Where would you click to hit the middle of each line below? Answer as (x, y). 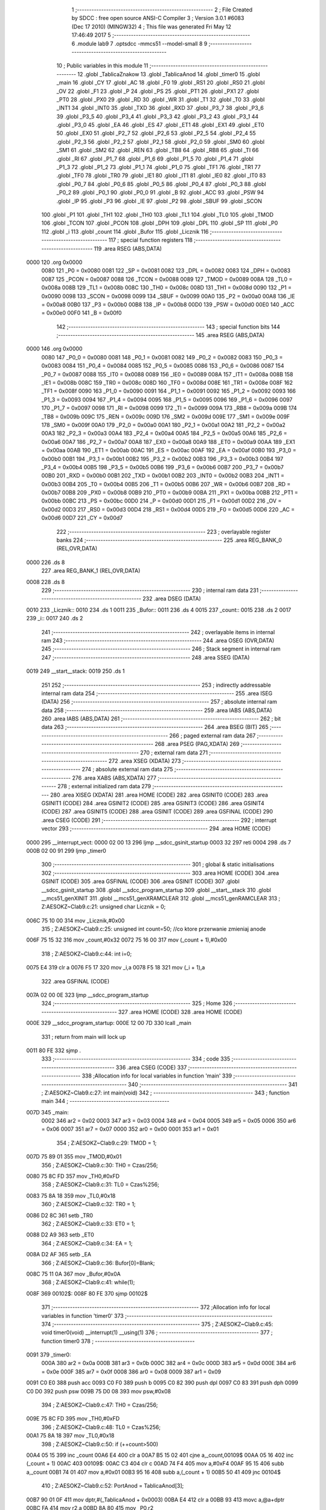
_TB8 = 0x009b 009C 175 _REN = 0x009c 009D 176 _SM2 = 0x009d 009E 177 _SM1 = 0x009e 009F (166, 416)
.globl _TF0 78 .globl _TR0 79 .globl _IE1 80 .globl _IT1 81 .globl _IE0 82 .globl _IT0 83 (161, 176)
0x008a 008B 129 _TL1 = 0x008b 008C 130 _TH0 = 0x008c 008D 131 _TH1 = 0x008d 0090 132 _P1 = (167, 288)
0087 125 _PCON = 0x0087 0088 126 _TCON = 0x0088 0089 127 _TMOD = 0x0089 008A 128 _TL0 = (167, 279)
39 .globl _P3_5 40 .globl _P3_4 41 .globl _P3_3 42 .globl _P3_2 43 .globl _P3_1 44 (158, 116)
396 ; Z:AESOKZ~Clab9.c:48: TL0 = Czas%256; (101, 1427)
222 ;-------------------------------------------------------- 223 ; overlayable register (164, 532)
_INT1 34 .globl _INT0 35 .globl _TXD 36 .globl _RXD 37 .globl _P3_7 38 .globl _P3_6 (160, 108)
